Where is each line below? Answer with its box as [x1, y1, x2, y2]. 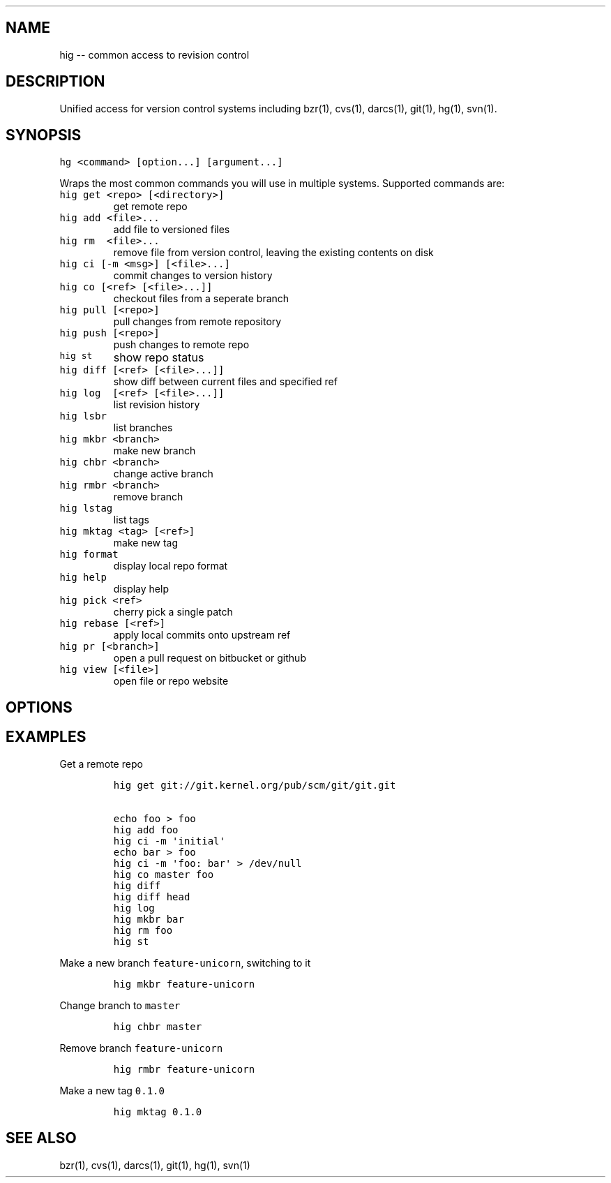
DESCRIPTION [6, 73, 105, 91]
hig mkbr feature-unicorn [113, 978, 255, 990]
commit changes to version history [113, 269, 273, 281]
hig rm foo [113, 924, 173, 936]
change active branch [113, 467, 213, 479]
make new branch [113, 444, 196, 456]
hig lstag [59, 502, 113, 514]
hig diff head [113, 891, 190, 902]
